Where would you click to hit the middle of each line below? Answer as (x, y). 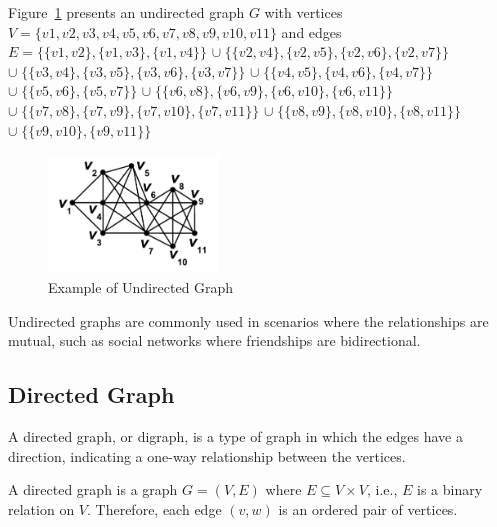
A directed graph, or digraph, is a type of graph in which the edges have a (235, 436)
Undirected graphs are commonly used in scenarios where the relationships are (248, 320)
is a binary (449, 489)
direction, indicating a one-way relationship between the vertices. (207, 455)
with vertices (303, 12)
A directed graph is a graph (93, 489)
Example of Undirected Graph (141, 287)
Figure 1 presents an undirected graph (126, 12)
